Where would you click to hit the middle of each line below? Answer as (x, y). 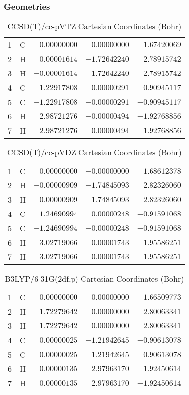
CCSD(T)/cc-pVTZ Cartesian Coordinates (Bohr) (94, 26)
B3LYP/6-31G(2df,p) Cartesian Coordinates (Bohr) (94, 279)
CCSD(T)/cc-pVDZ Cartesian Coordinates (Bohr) (94, 152)
